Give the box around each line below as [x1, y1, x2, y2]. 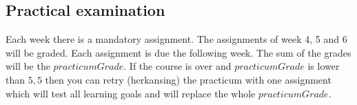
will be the [6, 59, 50, 73]
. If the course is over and [123, 59, 232, 73]
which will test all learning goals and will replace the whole [6, 86, 256, 100]
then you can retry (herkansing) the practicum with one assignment [45, 72, 331, 86]
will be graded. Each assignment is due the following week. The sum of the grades [6, 45, 351, 59]
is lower [307, 59, 340, 73]
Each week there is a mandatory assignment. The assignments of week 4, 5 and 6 [6, 32, 347, 46]
